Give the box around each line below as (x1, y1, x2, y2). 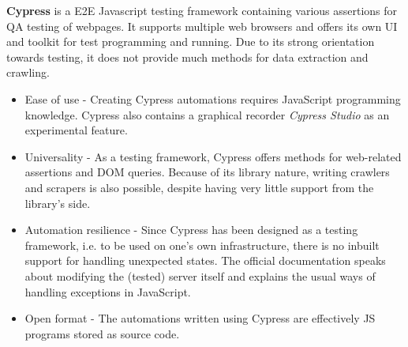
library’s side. (24, 194, 91, 211)
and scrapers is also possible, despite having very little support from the (24, 179, 374, 195)
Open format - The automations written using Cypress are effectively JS (24, 310, 376, 326)
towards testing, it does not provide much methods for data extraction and (6, 48, 369, 65)
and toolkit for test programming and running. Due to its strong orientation (6, 33, 375, 50)
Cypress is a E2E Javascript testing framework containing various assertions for (6, 2, 398, 18)
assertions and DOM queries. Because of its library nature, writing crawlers (24, 164, 390, 180)
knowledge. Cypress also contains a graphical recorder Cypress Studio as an (24, 106, 390, 123)
